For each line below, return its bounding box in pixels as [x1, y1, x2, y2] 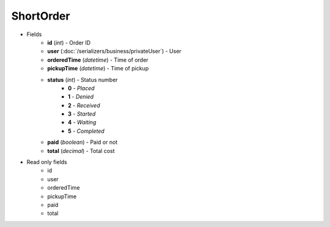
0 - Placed [68, 84, 95, 92]
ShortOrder [11, 9, 70, 23]
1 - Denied [68, 93, 94, 100]
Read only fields [26, 158, 67, 166]
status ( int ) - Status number [47, 76, 119, 83]
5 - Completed [68, 127, 105, 135]
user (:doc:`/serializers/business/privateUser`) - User [47, 48, 182, 55]
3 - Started [68, 110, 96, 117]
